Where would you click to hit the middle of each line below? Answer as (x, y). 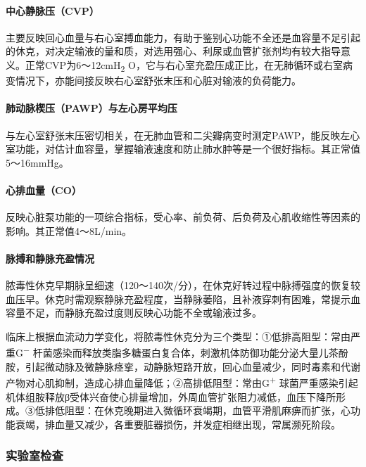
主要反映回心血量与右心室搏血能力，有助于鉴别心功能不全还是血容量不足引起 (183, 37)
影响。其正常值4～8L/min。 (69, 230)
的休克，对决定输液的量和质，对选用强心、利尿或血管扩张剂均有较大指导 (173, 51)
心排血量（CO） (44, 190)
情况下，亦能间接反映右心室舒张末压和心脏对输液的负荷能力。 (158, 81)
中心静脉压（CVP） (52, 10)
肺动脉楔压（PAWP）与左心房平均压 (91, 108)
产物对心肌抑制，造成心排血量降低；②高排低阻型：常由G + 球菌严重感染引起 (182, 382)
